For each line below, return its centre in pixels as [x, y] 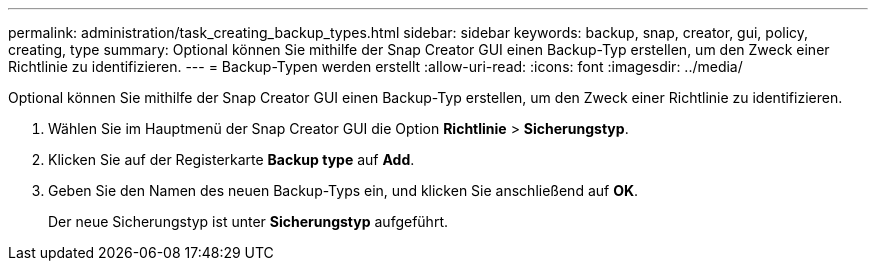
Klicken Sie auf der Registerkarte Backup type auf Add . [231, 159]
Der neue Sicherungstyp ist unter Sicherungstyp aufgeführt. [248, 221]
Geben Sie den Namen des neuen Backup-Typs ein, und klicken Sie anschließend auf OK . [343, 190]
